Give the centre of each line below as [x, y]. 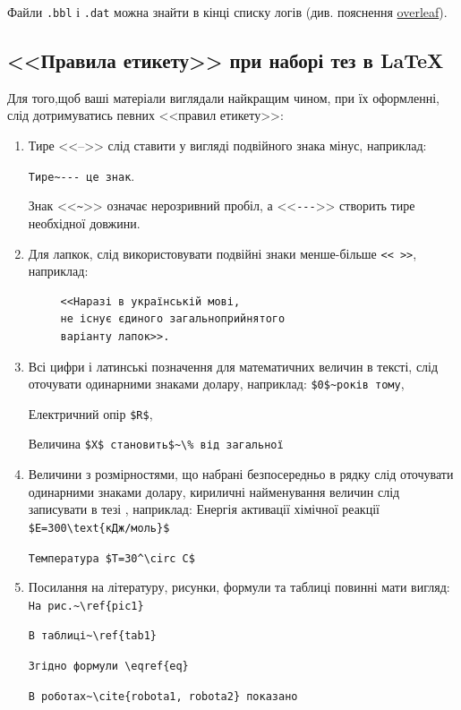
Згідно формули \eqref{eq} [108, 667]
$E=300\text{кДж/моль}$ [99, 528]
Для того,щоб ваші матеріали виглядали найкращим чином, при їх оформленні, [223, 97]
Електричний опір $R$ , [90, 413]
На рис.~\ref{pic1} [86, 606]
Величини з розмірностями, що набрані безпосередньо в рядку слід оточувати [241, 474]
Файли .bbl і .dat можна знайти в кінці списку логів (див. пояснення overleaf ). [227, 12]
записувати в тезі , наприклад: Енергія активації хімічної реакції [204, 509]
